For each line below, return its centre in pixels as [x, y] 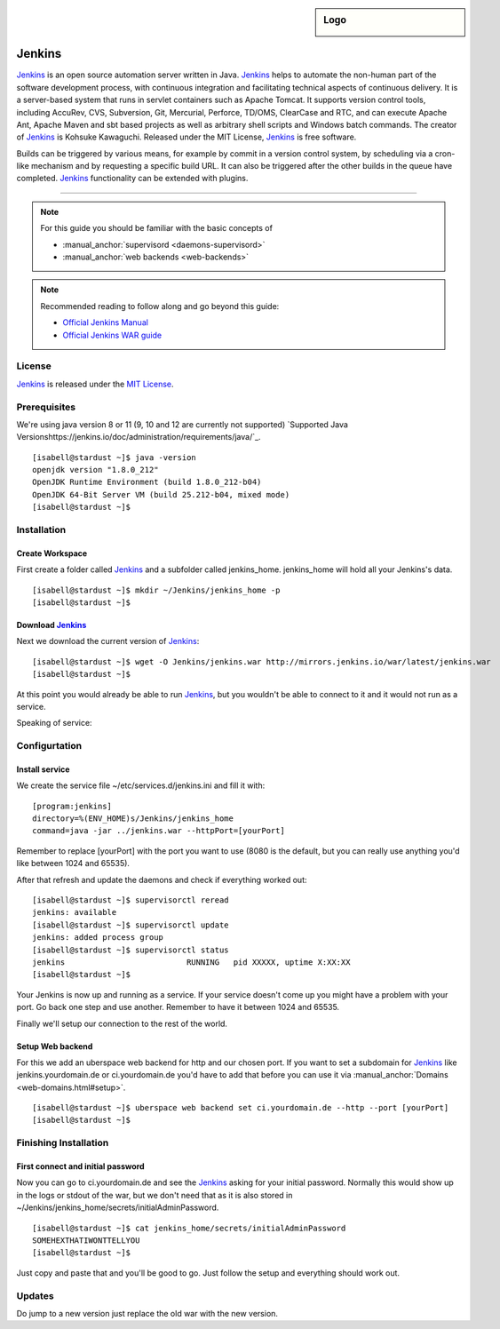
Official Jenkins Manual [105, 322]
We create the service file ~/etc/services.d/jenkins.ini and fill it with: [141, 785]
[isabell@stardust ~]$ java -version [115, 457]
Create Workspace [52, 553]
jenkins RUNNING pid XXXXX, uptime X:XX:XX [191, 962]
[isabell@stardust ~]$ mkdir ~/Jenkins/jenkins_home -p [156, 590]
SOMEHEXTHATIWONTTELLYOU [86, 1240]
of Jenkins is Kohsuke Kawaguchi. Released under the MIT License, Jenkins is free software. [187, 137]
